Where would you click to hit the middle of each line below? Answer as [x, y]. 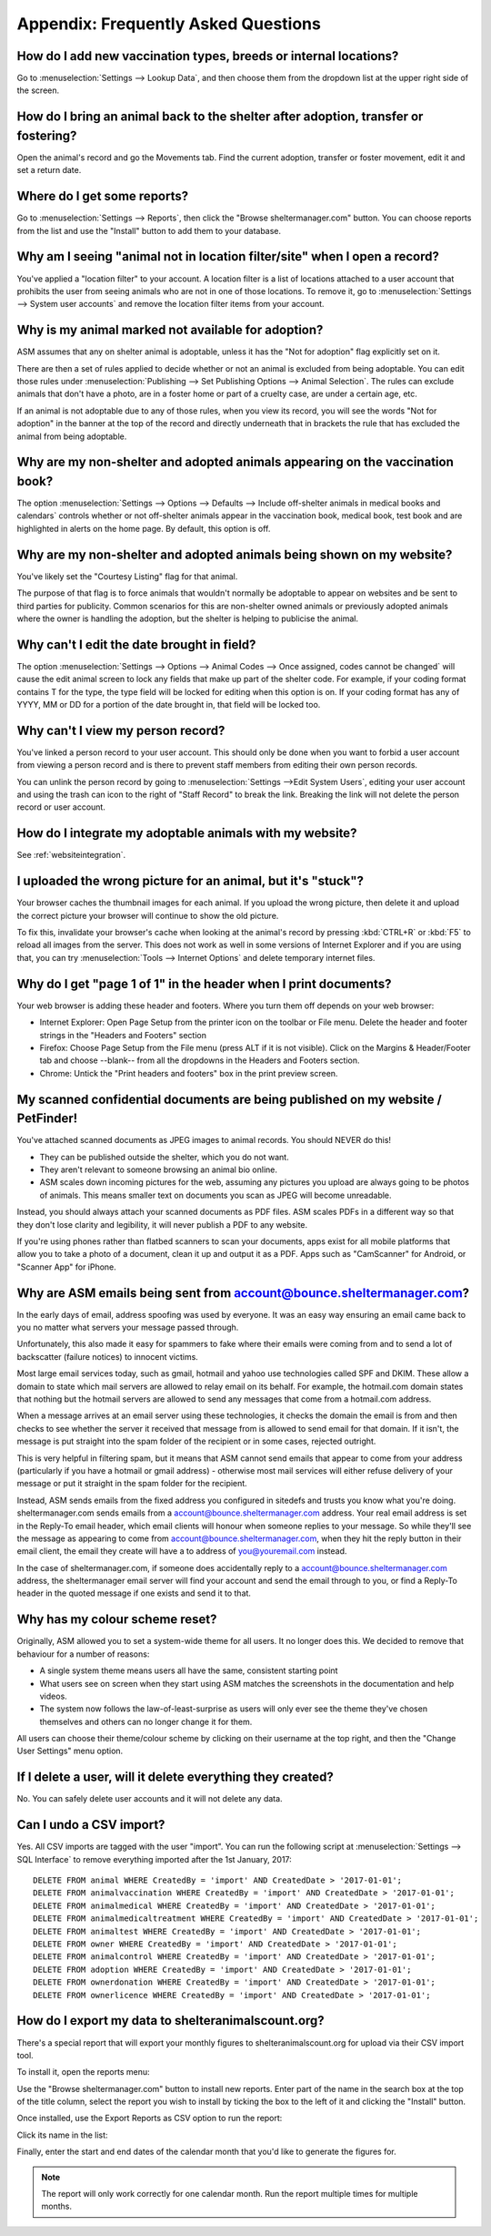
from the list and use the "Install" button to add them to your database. [149, 230]
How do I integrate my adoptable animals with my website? [187, 833]
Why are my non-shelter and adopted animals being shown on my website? [235, 554]
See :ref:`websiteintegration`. [71, 855]
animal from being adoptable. [72, 436]
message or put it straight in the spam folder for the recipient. [132, 1484]
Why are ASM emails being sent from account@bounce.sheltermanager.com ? [243, 1293]
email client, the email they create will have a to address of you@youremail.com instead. [182, 1551]
